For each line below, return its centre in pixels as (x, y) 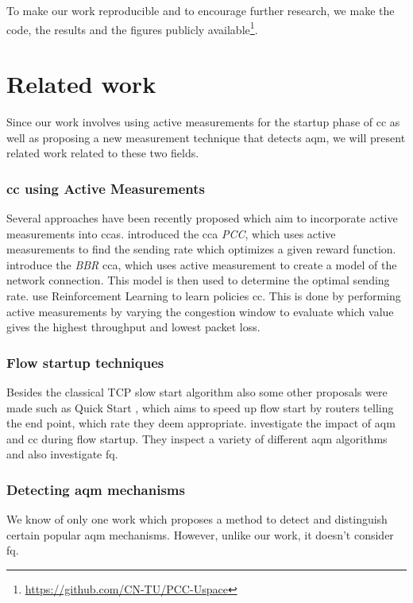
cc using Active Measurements (106, 188)
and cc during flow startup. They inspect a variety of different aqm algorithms (197, 438)
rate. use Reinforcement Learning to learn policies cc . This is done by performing (204, 295)
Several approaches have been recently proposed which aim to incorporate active (202, 217)
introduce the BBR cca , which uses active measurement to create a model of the (202, 264)
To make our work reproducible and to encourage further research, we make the (201, 10)
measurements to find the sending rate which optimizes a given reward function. (201, 249)
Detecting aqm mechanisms (96, 489)
